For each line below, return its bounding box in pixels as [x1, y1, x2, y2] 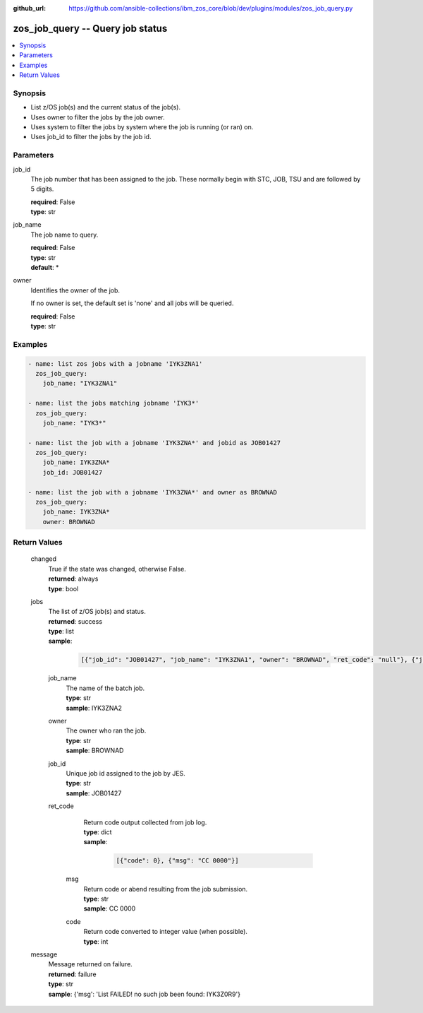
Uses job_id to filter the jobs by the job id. [30, 133, 152, 141]
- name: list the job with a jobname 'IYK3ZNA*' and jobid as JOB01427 [27, 439, 281, 446]
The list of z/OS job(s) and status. [48, 608, 146, 616]
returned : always [48, 574, 99, 583]
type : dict [83, 827, 112, 836]
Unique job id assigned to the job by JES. [66, 769, 186, 777]
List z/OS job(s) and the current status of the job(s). [30, 103, 181, 112]
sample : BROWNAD [66, 746, 124, 755]
